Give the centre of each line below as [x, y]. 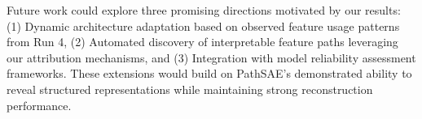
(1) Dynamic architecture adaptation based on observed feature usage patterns [203, 25]
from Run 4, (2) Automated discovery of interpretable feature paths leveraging [202, 42]
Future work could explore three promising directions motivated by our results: [204, 10]
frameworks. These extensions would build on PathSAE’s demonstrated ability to [209, 73]
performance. [39, 105]
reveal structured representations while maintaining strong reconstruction [190, 89]
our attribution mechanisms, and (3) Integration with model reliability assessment [211, 57]
